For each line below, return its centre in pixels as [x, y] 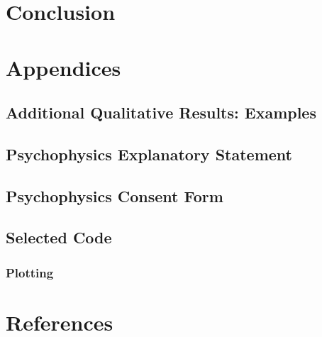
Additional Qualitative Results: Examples [161, 112]
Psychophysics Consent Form [115, 195]
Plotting [30, 272]
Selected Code [59, 237]
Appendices [63, 67]
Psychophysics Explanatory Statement [149, 154]
